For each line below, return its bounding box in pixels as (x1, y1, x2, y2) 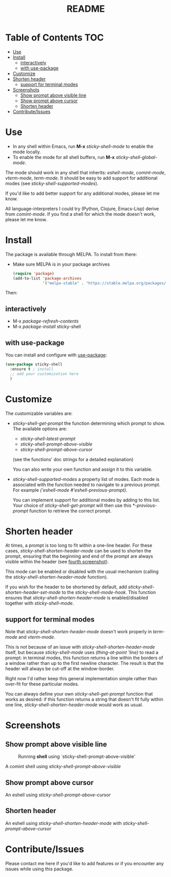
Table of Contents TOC (5, 32, 104, 43)
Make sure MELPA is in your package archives (12, 261, 110, 267)
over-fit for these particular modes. (5, 681, 79, 687)
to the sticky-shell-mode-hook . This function (62, 589, 156, 595)
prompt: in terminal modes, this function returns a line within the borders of (5, 655, 163, 661)
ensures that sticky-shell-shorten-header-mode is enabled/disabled (5, 595, 149, 601)
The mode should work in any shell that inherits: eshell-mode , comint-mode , (5, 169, 166, 175)
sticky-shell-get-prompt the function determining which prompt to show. (12, 420, 165, 426)
